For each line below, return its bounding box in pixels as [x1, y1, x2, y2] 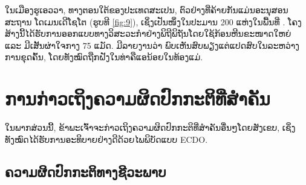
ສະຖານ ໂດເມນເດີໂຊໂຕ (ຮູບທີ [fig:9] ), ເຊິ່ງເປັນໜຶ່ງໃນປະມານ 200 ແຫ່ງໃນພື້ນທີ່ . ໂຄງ [5, 15, 302, 28]
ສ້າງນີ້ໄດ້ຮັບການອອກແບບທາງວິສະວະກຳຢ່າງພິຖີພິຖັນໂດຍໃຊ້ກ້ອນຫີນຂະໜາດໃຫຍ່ [5, 27, 291, 40]
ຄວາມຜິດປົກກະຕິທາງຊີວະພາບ [5, 162, 166, 181]
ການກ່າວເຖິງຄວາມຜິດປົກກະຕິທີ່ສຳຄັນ [5, 86, 270, 111]
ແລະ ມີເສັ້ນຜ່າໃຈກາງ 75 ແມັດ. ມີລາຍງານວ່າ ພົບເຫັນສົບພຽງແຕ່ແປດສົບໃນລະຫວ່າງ [5, 39, 300, 51]
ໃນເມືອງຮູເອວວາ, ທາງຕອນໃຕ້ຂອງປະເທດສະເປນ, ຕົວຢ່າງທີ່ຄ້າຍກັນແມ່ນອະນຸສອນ [5, 4, 288, 16]
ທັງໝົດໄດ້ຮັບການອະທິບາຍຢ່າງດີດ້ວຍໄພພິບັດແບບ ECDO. [5, 133, 208, 145]
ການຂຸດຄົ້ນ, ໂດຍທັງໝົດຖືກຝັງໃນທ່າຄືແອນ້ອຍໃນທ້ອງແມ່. [5, 51, 203, 63]
